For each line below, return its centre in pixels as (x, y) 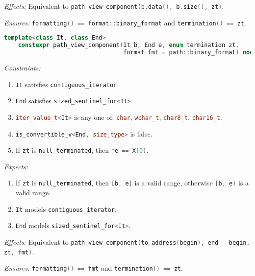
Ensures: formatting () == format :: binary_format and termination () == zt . (125, 22)
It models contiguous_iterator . (66, 209)
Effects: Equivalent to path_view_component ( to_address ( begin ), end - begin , (127, 241)
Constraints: (22, 67)
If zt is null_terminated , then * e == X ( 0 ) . (82, 150)
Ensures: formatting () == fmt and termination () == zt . (93, 268)
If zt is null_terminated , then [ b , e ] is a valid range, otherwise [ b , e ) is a (132, 183)
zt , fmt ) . (19, 251)
